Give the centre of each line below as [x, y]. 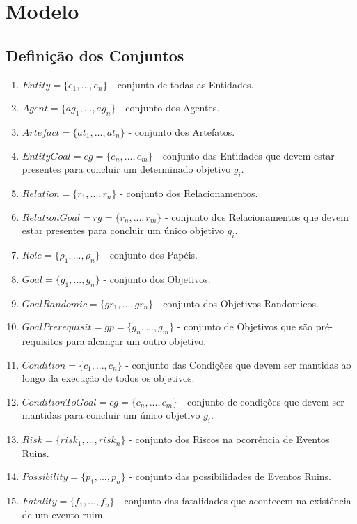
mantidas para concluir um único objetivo [111, 415]
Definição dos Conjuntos [95, 55]
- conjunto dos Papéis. [151, 254]
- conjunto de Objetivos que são [245, 326]
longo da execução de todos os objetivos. [108, 378]
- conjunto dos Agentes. [169, 108]
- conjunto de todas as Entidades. [182, 84]
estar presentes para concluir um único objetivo [123, 230]
